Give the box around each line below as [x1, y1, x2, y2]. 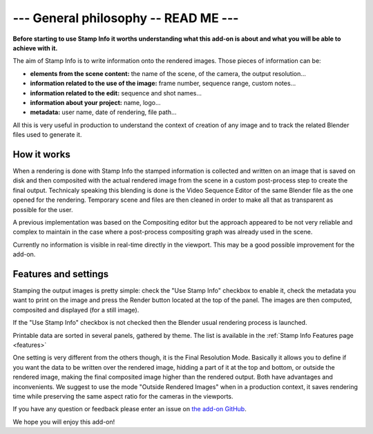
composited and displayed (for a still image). [12, 305, 140, 314]
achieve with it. [12, 44, 58, 52]
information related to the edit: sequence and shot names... [30, 88, 202, 97]
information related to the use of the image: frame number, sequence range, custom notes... [30, 79, 296, 88]
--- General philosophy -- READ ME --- [12, 10, 239, 26]
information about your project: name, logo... [30, 98, 162, 106]
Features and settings [12, 268, 109, 280]
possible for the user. [12, 205, 73, 214]
